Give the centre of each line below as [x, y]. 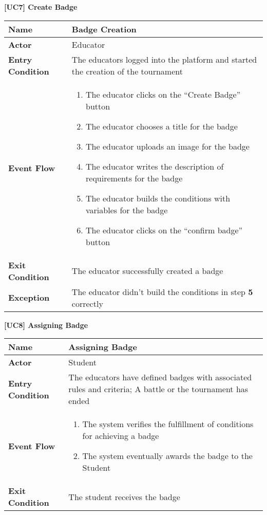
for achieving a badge [121, 436]
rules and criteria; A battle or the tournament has [158, 389]
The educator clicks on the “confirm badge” [164, 230]
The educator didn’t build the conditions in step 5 [162, 291]
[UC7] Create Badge [41, 7]
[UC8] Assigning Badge [46, 325]
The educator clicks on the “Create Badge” [163, 94]
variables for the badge [127, 210]
